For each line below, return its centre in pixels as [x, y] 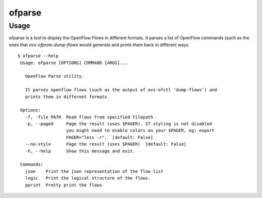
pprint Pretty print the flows [64, 185]
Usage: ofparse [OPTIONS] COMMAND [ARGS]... [74, 63]
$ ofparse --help [38, 56]
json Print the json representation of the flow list [94, 171]
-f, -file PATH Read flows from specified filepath [89, 117]
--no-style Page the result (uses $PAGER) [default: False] [106, 144]
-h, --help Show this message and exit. [80, 151]
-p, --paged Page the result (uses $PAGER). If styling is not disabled [118, 124]
